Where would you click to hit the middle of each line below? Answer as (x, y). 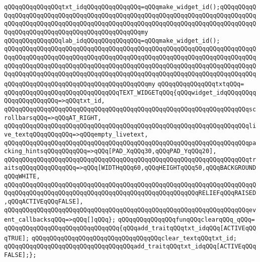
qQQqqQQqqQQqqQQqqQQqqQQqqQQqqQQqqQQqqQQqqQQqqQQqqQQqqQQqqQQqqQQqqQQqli (130, 126)
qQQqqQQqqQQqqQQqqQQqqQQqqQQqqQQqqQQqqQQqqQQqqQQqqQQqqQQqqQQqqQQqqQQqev (130, 210)
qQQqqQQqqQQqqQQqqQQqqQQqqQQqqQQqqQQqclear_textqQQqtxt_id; (134, 238)
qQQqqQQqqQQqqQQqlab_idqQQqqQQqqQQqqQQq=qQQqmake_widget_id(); (112, 41)
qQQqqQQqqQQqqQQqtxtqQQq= (201, 84)
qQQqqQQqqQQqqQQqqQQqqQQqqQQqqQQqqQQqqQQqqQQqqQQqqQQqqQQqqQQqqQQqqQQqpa (130, 143)
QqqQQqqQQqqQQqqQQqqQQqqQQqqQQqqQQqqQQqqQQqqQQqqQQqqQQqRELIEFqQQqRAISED (130, 193)
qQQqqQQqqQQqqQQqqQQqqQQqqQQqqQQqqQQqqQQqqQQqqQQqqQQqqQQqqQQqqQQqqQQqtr (130, 159)
